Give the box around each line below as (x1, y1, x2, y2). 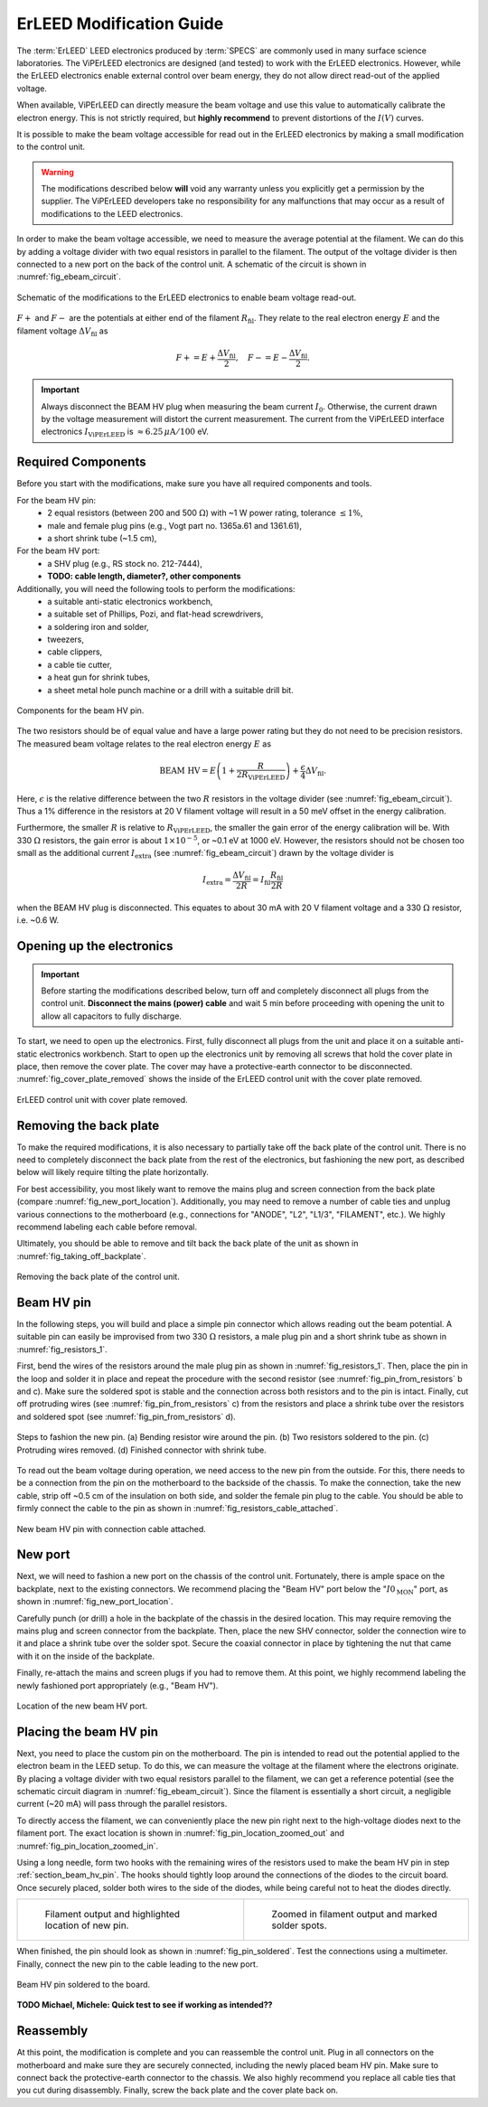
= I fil (251, 875, 271, 888)
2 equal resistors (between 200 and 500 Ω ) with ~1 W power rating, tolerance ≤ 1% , (47, 507, 363, 519)
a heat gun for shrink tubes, (47, 672, 151, 682)
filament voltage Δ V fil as (16, 325, 108, 338)
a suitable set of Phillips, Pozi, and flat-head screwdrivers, (47, 608, 264, 619)
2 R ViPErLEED (236, 769, 286, 782)
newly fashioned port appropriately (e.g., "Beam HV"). (16, 1679, 219, 1690)
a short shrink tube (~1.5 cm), (47, 532, 157, 543)
